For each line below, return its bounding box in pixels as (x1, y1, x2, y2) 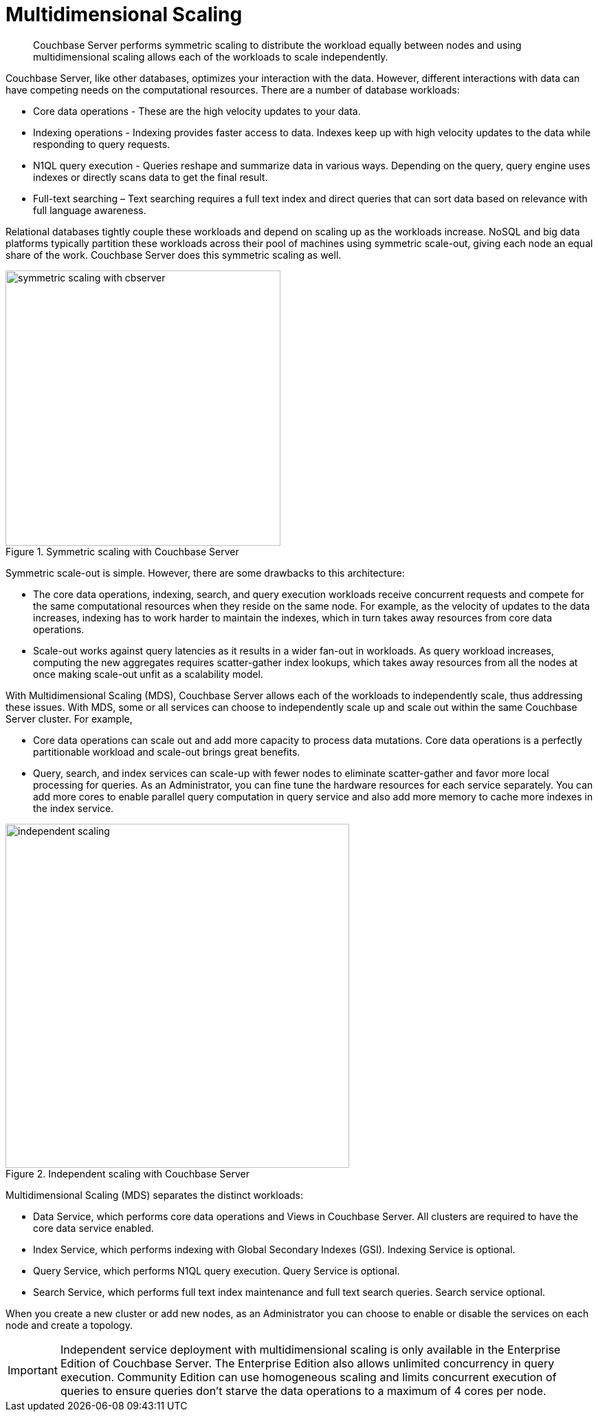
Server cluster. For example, (5, 712, 133, 725)
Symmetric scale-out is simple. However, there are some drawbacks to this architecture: (5, 566, 405, 579)
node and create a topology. (5, 1319, 133, 1331)
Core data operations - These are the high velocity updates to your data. (33, 105, 361, 117)
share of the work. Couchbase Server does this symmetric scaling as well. (5, 248, 342, 261)
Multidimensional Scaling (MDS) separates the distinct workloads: (5, 1189, 304, 1201)
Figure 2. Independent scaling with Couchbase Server (5, 1167, 250, 1180)
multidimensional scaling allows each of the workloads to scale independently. (33, 50, 388, 63)
